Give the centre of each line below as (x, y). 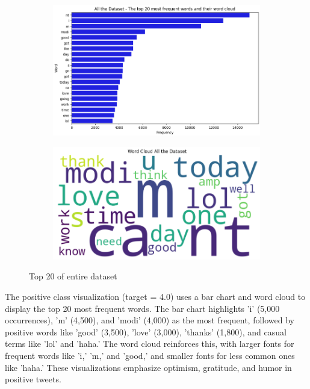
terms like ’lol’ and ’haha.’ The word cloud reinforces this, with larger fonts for (150, 344)
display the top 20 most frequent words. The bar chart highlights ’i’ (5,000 (142, 308)
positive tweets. (33, 379)
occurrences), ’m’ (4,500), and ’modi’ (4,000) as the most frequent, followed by (150, 320)
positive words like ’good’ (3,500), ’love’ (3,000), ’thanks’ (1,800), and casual (146, 331)
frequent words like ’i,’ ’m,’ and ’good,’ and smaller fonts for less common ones (150, 355)
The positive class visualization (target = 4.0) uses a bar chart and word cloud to (155, 297)
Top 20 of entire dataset (73, 276)
